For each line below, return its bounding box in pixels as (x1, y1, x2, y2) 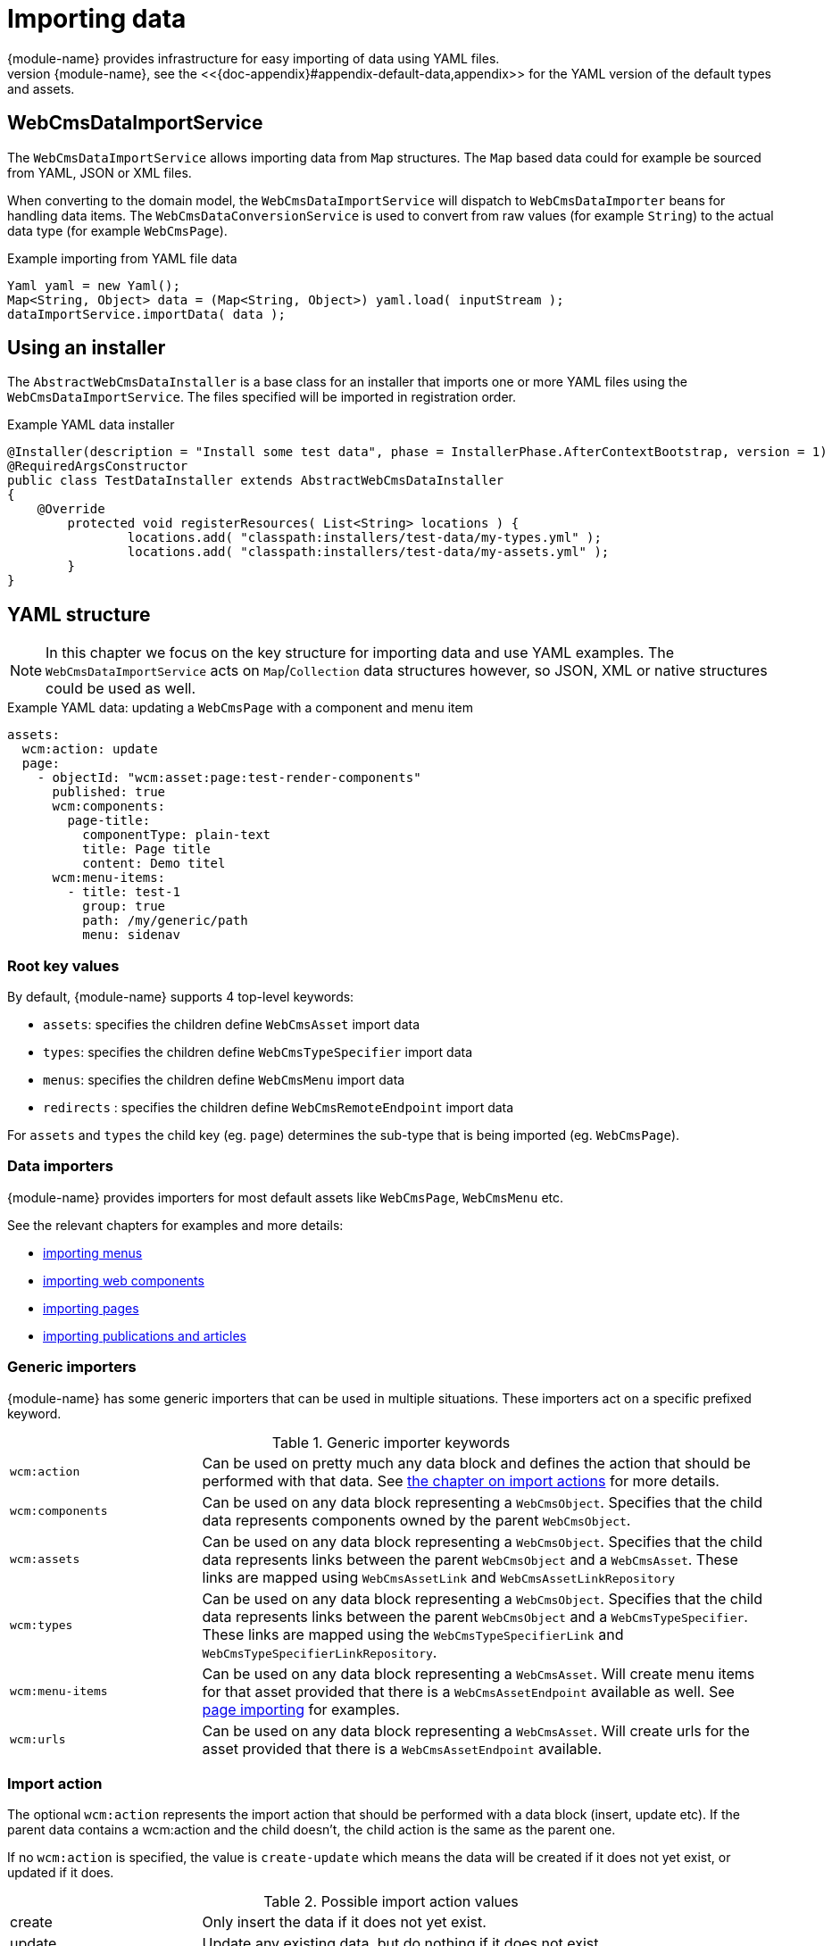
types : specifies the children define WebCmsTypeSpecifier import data (43, 1044, 473, 1060)
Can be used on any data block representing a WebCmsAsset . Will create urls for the (202, 1721, 750, 1740)
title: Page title (82, 842, 211, 857)
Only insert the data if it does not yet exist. (202, 1913, 487, 1932)
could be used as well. (46, 679, 196, 698)
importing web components (43, 1272, 204, 1288)
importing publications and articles (43, 1327, 246, 1343)
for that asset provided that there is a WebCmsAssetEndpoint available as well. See (202, 1682, 735, 1701)
